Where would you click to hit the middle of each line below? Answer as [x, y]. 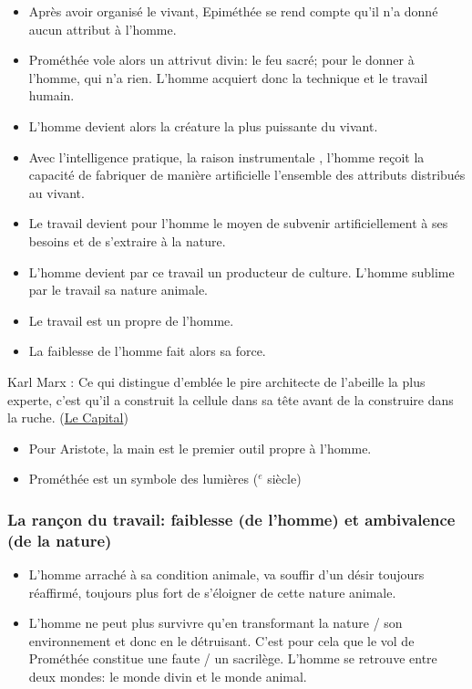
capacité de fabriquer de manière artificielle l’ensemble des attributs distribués [247, 175]
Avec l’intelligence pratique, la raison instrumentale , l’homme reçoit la [226, 157]
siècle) [284, 479]
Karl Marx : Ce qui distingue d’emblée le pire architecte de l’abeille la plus [216, 381]
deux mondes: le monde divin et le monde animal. [168, 676]
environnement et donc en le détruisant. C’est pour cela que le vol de [221, 640]
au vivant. [56, 192]
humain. [51, 95]
